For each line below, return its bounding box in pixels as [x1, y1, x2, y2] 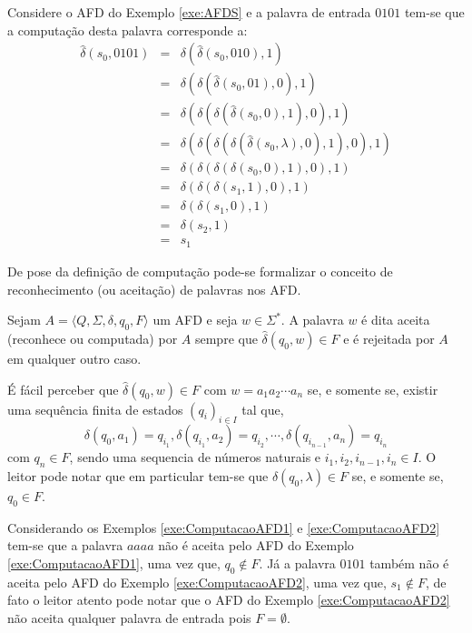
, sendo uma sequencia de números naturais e [69, 447, 321, 467]
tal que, [241, 399, 284, 418]
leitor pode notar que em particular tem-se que [7, 467, 269, 486]
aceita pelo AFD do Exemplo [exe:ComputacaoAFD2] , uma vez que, [7, 572, 387, 591]
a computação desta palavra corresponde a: [7, 20, 248, 39]
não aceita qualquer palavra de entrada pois [7, 608, 251, 628]
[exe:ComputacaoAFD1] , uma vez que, [7, 554, 221, 573]
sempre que [194, 328, 258, 347]
